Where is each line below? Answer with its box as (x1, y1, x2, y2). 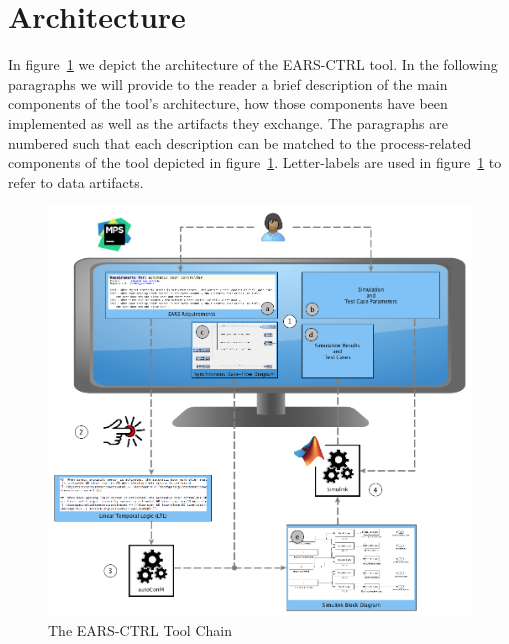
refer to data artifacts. (8, 171, 144, 192)
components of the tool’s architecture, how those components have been (8, 93, 448, 114)
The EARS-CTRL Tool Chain (48, 620, 232, 641)
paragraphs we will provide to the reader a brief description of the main (8, 73, 448, 94)
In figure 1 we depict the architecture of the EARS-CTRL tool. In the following (8, 54, 498, 75)
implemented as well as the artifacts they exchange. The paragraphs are (8, 112, 448, 133)
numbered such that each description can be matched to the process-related (8, 132, 472, 153)
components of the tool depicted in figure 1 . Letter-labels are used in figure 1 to (8, 152, 502, 173)
